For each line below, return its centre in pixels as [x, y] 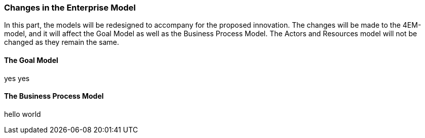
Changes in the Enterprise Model [70, 8]
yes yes [17, 78]
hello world [23, 114]
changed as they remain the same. [62, 42]
